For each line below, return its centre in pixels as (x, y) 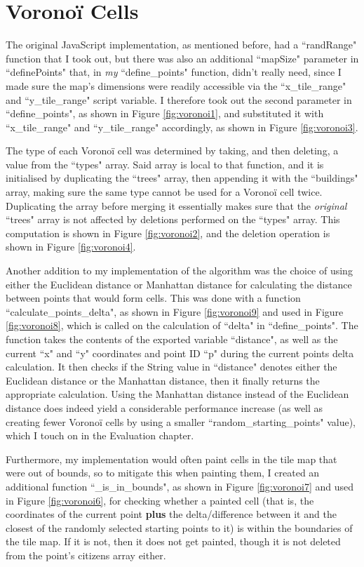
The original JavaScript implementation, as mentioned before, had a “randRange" (181, 45)
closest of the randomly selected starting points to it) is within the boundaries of (179, 527)
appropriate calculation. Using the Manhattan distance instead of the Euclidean (177, 394)
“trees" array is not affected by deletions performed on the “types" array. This (173, 219)
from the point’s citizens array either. (86, 555)
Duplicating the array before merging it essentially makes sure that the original (176, 205)
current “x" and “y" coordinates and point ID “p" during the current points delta (180, 353)
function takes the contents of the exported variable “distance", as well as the (172, 339)
